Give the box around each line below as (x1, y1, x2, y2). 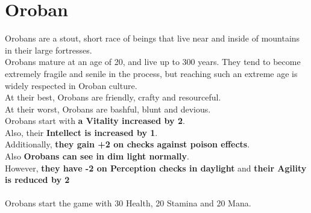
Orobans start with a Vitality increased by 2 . (5, 114, 185, 127)
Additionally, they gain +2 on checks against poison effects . (5, 138, 250, 150)
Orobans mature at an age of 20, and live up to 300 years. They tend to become (5, 55, 301, 68)
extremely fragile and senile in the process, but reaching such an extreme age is (5, 67, 298, 79)
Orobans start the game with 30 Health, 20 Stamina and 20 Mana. (5, 197, 251, 209)
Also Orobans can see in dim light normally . (5, 150, 189, 162)
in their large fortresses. (5, 43, 92, 56)
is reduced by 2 (5, 173, 70, 186)
